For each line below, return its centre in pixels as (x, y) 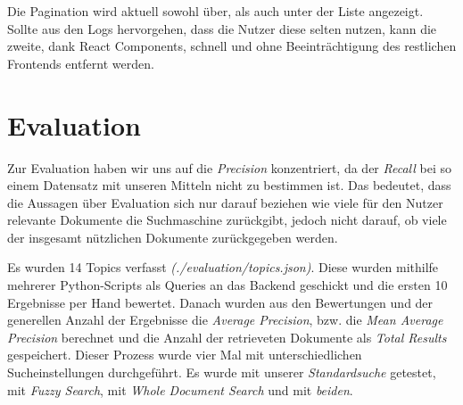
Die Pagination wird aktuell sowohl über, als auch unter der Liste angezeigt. (215, 11)
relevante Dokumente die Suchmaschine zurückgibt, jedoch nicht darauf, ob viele (227, 220)
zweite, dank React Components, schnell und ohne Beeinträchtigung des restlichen (232, 46)
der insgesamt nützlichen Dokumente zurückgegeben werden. (173, 237)
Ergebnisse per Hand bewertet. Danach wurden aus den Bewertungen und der (220, 302)
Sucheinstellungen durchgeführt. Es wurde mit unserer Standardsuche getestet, (222, 372)
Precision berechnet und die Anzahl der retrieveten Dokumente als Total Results (227, 337)
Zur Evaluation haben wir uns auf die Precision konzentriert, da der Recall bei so (229, 167)
